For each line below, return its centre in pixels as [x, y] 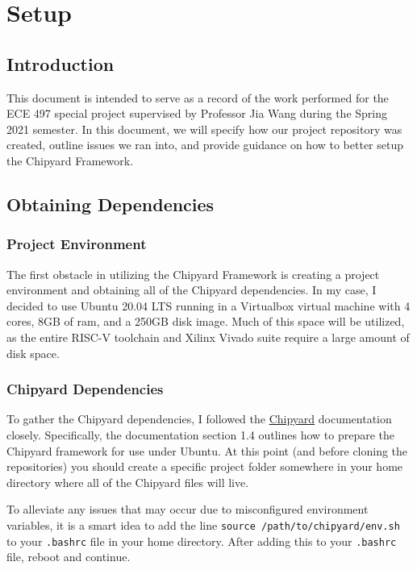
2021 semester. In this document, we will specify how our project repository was [204, 129]
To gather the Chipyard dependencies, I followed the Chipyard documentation [199, 419]
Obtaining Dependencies [111, 204]
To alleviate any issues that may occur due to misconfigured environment [188, 509]
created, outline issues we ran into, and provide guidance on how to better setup [205, 145]
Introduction [60, 63]
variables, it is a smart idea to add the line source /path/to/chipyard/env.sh [203, 524]
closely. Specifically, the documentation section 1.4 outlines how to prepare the [200, 434]
